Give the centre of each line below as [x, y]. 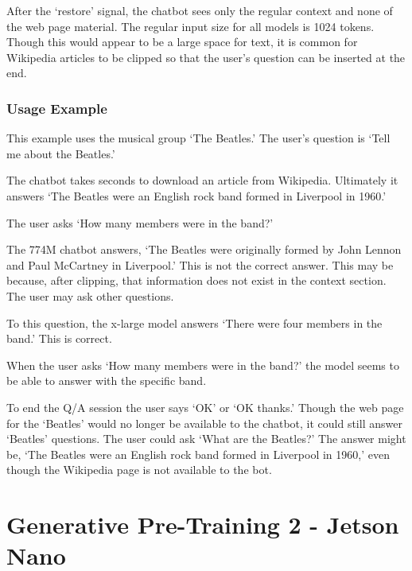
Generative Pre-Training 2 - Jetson [203, 524]
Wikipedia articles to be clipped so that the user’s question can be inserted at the [206, 57]
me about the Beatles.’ [61, 153]
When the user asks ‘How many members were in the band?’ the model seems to [203, 365]
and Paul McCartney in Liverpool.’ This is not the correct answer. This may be [200, 264]
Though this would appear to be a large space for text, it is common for [182, 42]
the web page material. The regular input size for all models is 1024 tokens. [190, 26]
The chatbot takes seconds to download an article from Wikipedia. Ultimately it [202, 180]
